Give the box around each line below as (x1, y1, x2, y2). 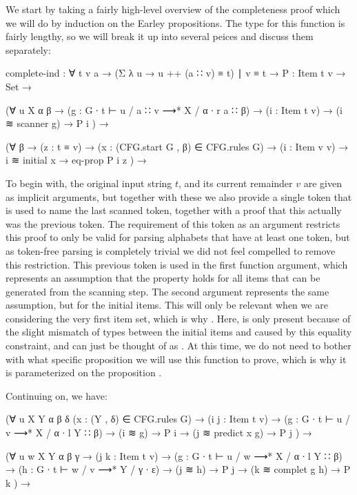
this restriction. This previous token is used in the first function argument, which (6, 257, 348, 271)
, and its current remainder (178, 175, 293, 190)
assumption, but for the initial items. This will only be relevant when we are (6, 298, 328, 312)
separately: (6, 42, 51, 57)
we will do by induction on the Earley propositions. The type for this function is (6, 15, 345, 30)
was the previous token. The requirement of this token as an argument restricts (6, 216, 340, 231)
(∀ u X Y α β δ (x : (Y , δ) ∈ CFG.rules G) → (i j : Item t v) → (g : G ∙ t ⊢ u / (6, 411, 351, 426)
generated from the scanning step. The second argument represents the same (6, 284, 329, 298)
